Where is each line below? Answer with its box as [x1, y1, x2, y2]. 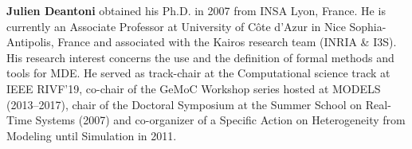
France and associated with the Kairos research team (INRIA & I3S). [57, 33, 397, 50]
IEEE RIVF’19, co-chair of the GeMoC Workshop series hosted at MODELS [6, 80, 381, 96]
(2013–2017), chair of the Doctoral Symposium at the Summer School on [6, 96, 363, 112]
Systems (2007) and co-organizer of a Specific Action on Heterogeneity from [35, 112, 406, 128]
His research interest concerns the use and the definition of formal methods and [6, 49, 394, 65]
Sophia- [349, 18, 386, 34]
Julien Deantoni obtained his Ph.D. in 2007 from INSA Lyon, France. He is [6, 2, 386, 18]
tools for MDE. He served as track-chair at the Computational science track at [6, 65, 390, 81]
